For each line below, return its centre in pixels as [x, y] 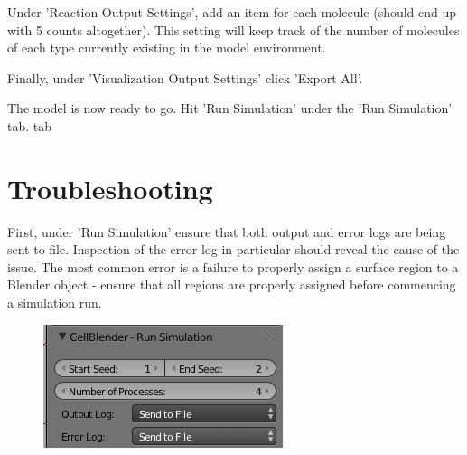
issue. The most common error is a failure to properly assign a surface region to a [233, 266]
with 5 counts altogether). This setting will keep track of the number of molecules [233, 29]
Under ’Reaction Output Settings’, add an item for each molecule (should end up [232, 12]
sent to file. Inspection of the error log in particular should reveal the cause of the [233, 249]
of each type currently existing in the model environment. [167, 47]
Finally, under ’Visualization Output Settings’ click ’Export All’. [185, 77]
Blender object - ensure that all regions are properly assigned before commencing [232, 284]
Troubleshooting [110, 188]
